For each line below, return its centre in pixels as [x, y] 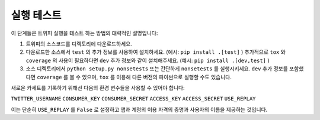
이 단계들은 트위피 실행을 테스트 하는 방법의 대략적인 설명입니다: [84, 33]
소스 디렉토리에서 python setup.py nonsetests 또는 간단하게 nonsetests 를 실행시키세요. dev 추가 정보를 [157, 69]
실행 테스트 [36, 15]
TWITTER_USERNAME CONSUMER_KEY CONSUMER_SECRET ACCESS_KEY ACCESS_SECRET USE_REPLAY [133, 99]
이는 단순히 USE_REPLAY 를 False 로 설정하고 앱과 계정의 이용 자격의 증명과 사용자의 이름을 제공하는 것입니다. [139, 109]
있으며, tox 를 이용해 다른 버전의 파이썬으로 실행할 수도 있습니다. [157, 77]
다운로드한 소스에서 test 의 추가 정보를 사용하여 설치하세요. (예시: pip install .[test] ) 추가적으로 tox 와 [156, 52]
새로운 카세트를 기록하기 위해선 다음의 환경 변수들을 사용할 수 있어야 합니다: [98, 87]
